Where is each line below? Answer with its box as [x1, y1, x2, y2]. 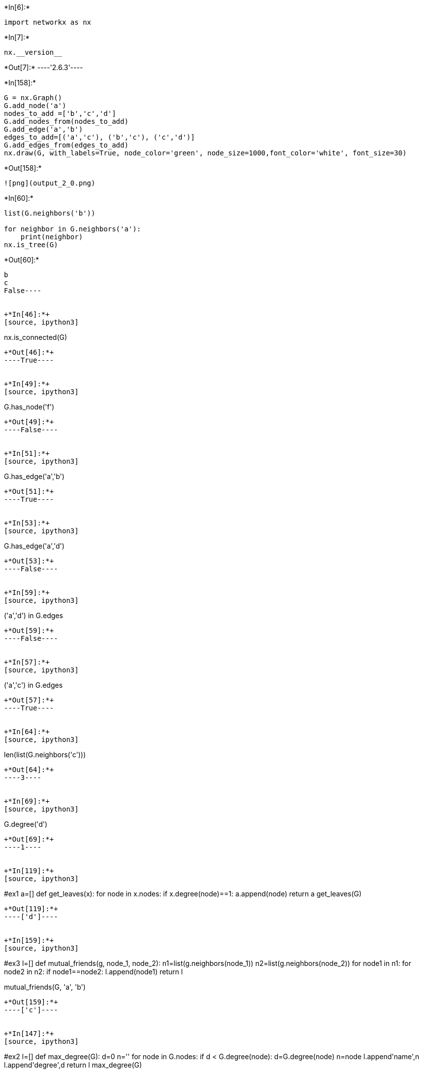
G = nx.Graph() [4, 94, 63, 102]
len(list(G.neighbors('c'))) [4, 750, 86, 759]
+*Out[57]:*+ [4, 696, 54, 704]
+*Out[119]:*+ [4, 905, 58, 913]
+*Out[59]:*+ [4, 627, 54, 634]
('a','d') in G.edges [4, 611, 63, 620]
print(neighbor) [20, 233, 83, 241]
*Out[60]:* [4, 256, 39, 264]
